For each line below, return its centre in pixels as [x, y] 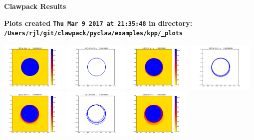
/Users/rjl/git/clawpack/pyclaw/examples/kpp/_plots [93, 34]
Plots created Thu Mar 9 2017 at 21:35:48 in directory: [98, 23]
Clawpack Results [35, 6]
